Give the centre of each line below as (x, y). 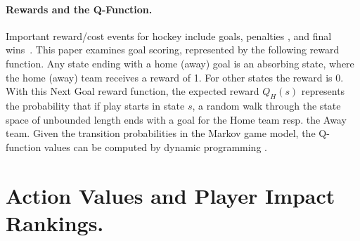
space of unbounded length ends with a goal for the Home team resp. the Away (176, 119)
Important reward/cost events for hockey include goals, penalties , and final (169, 35)
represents (323, 91)
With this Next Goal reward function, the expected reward (133, 91)
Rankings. (55, 222)
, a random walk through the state (266, 105)
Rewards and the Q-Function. (79, 9)
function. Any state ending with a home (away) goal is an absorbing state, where (180, 63)
